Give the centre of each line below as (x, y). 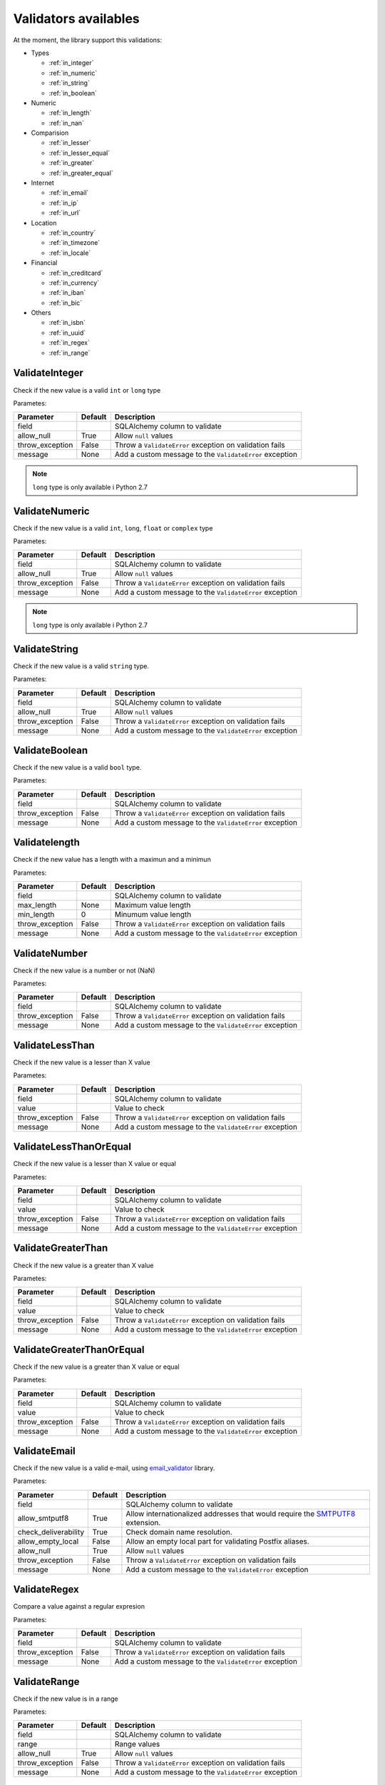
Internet (43, 183)
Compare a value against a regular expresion (79, 1606)
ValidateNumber (50, 953)
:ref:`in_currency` (74, 283)
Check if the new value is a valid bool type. (77, 768)
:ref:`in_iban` (67, 293)
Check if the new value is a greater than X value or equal (96, 1367)
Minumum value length (153, 915)
